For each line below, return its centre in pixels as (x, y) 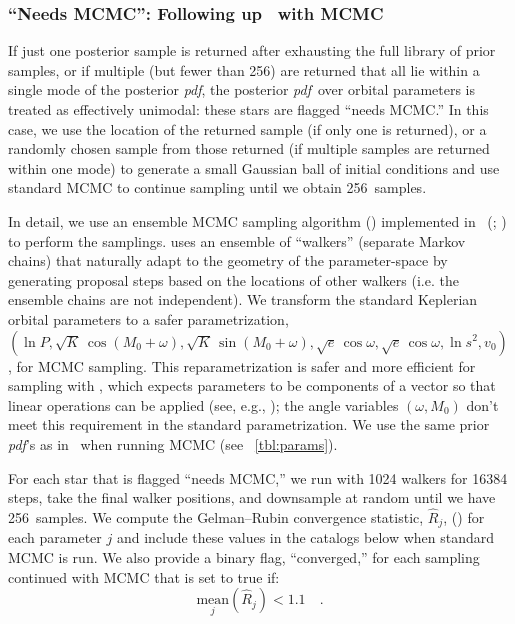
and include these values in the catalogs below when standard (305, 537)
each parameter (55, 537)
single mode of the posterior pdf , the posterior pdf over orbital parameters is (242, 89)
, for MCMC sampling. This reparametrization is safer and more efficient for (242, 365)
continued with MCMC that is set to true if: (144, 576)
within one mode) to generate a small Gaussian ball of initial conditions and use (254, 167)
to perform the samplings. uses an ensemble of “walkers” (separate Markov (237, 240)
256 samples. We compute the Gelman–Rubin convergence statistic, (216, 516)
